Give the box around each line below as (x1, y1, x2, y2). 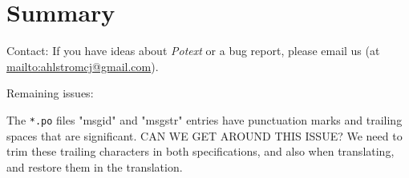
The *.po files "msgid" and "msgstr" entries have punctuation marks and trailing (6, 111, 403, 128)
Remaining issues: (6, 85, 94, 101)
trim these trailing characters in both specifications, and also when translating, (6, 143, 395, 160)
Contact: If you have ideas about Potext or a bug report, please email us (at (6, 42, 380, 59)
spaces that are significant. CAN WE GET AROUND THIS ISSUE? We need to (6, 127, 403, 144)
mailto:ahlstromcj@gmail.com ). (6, 57, 159, 74)
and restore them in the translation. (6, 158, 183, 175)
